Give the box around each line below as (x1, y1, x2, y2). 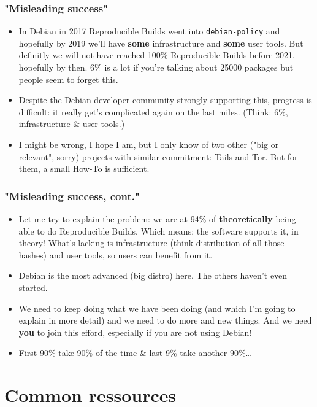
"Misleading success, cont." (4, 188, 140, 203)
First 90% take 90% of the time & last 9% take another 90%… (18, 346, 251, 359)
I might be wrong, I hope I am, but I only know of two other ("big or (18, 138, 279, 151)
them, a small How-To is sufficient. (18, 162, 150, 175)
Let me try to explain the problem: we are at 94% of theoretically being (18, 212, 296, 225)
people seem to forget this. (18, 72, 118, 85)
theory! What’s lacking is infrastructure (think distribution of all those (18, 236, 285, 249)
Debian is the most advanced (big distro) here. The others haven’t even (18, 269, 288, 282)
